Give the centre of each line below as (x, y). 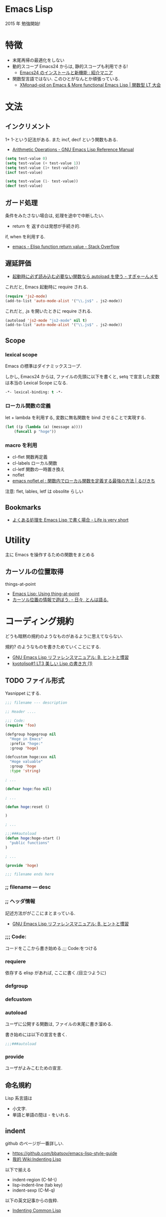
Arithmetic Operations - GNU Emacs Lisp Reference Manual (73, 149)
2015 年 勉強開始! (23, 23)
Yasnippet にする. (23, 693)
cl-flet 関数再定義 (30, 457)
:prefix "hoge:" (26, 744)
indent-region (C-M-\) (35, 1180)
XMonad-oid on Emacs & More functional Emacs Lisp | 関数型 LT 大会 (90, 85)
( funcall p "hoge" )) (35, 431)
